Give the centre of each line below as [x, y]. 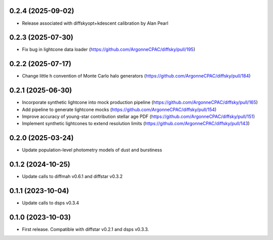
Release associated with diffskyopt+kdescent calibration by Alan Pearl [95, 23]
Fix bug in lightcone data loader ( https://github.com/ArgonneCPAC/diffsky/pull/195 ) [109, 49]
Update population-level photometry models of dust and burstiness [92, 150]
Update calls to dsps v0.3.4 [51, 203]
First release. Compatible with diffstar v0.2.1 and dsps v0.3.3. [85, 229]
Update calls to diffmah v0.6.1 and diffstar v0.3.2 [72, 176]
